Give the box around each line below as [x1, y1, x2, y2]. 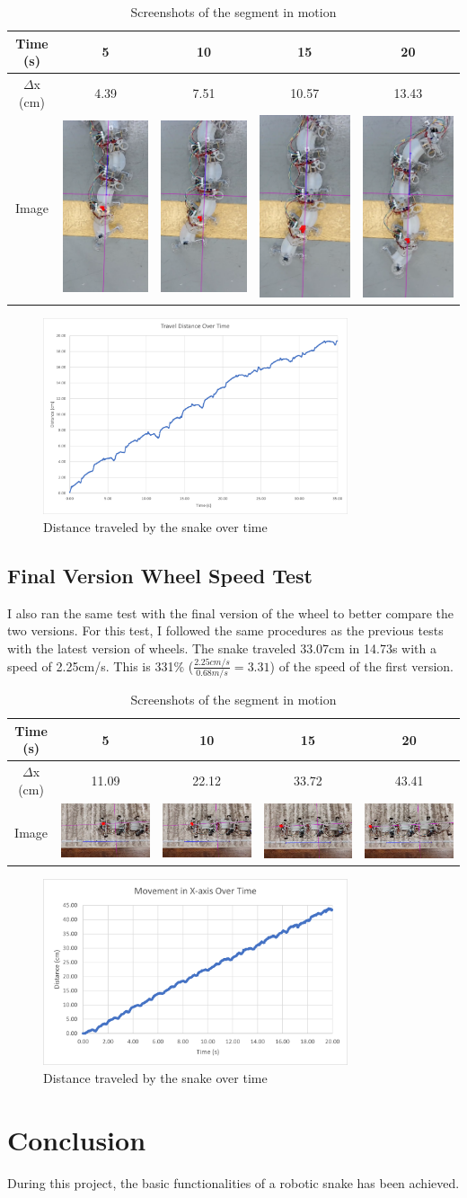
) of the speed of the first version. [269, 656, 454, 675]
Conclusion [7, 1121, 146, 1158]
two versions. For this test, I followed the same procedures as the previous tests [7, 621, 444, 640]
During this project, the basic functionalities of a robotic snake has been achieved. [7, 1173, 460, 1192]
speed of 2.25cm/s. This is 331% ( [7, 656, 194, 675]
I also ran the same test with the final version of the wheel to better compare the [7, 603, 454, 622]
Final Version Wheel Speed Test [7, 561, 313, 589]
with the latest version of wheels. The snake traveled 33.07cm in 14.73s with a [7, 638, 436, 657]
